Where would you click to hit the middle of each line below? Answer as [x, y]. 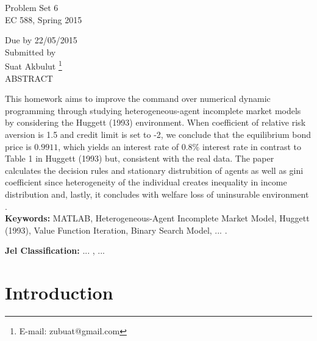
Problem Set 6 [32, 7]
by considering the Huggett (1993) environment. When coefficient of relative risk [155, 122]
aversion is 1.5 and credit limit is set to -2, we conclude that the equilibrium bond [158, 134]
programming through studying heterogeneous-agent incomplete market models [153, 110]
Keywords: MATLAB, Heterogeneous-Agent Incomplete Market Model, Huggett [157, 218]
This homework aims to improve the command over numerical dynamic [138, 99]
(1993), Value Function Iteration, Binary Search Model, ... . [116, 230]
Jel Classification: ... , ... [55, 250]
